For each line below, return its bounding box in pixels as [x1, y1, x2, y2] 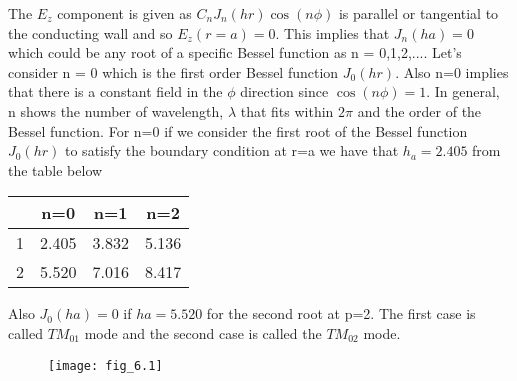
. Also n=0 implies [395, 61, 509, 82]
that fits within [240, 100, 334, 121]
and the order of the [357, 100, 482, 121]
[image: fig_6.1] [48, 358, 163, 373]
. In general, [426, 81, 500, 102]
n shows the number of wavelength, [8, 100, 224, 121]
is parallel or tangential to [338, 3, 499, 23]
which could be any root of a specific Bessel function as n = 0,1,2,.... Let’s [8, 42, 462, 63]
